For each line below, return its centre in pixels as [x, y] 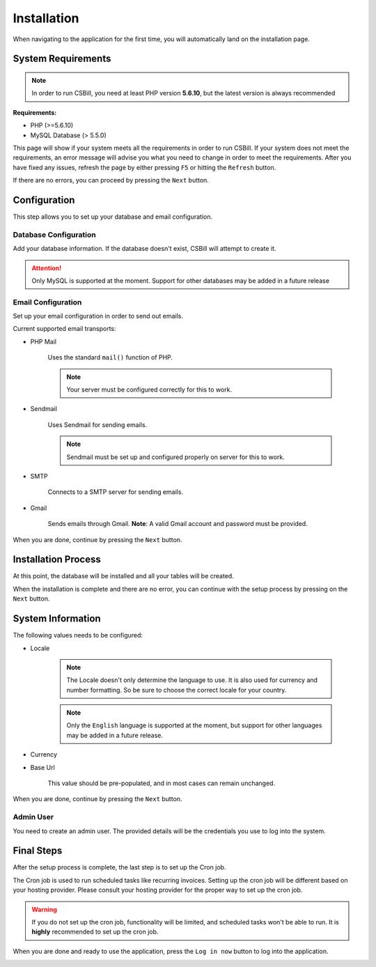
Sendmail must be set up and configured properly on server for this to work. [175, 457]
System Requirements [62, 59]
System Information [57, 619]
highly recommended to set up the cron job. [95, 932]
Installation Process [57, 560]
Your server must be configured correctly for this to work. [149, 389]
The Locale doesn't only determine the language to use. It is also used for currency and [192, 680]
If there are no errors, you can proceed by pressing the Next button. [111, 180]
